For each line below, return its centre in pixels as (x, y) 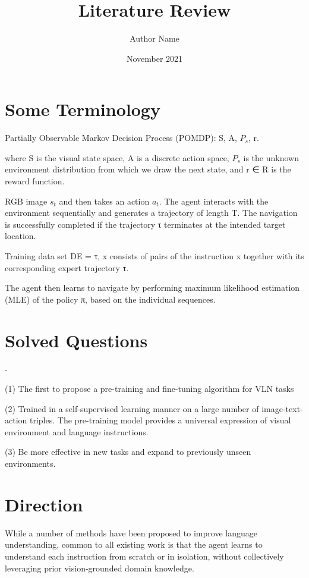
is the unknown (271, 157)
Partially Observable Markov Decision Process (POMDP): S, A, (121, 138)
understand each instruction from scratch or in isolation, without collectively (144, 556)
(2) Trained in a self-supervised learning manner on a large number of (132, 408)
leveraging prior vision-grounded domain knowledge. (100, 568)
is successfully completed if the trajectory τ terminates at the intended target (145, 224)
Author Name (154, 38)
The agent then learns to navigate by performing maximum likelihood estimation (152, 288)
